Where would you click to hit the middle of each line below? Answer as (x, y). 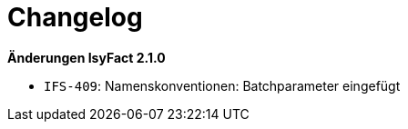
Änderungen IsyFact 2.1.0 (87, 57)
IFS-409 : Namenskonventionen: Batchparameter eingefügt (222, 85)
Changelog (75, 17)
